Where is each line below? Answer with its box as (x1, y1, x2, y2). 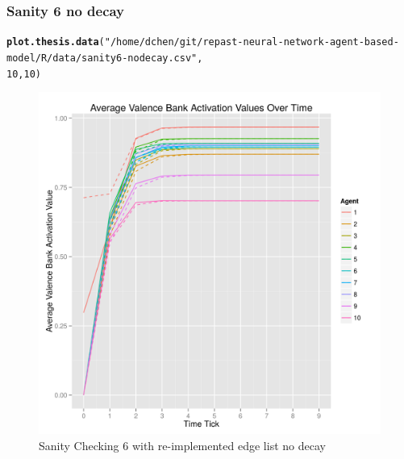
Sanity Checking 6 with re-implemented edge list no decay (39, 436, 326, 453)
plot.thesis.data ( (6, 36, 105, 48)
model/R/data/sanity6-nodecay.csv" (6, 52, 198, 64)
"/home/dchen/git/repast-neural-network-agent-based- (104, 36, 399, 48)
